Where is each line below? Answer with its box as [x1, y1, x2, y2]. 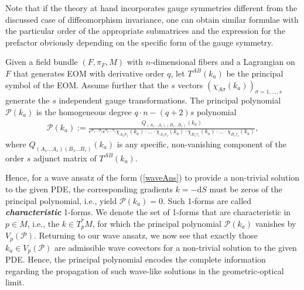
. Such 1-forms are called [163, 194, 252, 206]
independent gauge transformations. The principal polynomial [59, 94, 281, 106]
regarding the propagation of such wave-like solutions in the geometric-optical [5, 264, 284, 277]
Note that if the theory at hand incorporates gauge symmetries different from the [5, 2, 298, 13]
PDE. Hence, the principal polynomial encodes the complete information [5, 253, 266, 265]
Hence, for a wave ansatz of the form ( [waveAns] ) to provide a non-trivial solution [5, 171, 300, 184]
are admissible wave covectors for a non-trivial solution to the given [54, 241, 297, 253]
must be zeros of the [209, 183, 282, 195]
